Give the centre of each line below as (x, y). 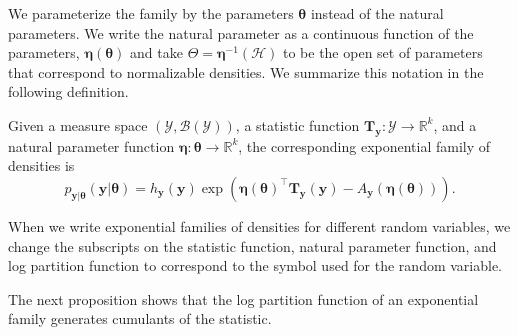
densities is (41, 165)
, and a (455, 124)
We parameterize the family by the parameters (151, 13)
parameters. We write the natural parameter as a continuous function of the (241, 32)
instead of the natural (377, 13)
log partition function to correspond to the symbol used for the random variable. (255, 265)
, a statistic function (297, 124)
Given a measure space (78, 124)
